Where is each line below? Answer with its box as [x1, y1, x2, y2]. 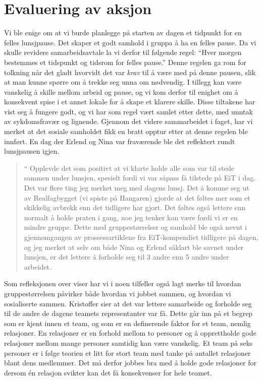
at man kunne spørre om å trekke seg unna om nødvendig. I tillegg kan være [4, 77, 242, 87]
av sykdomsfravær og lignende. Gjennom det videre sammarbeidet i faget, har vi [4, 116, 253, 126]
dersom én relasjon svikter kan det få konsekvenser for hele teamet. [4, 367, 212, 377]
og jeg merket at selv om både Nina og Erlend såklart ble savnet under [24, 241, 244, 252]
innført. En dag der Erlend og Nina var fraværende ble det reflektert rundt [4, 136, 235, 146]
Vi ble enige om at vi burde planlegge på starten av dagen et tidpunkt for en [4, 27, 242, 38]
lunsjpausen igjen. [4, 146, 60, 156]
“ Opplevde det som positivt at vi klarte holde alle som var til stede [24, 162, 234, 173]
